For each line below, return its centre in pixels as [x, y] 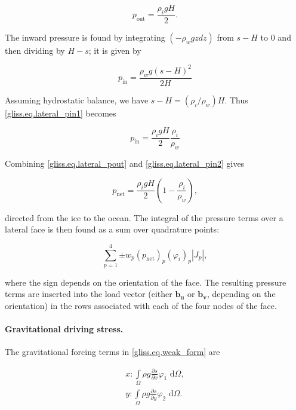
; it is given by [115, 50]
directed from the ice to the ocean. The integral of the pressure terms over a [144, 217]
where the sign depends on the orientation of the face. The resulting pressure [146, 282]
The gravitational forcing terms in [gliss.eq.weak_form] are [112, 352]
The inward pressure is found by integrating [85, 37]
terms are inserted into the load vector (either [89, 294]
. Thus [236, 100]
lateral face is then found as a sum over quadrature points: [112, 229]
